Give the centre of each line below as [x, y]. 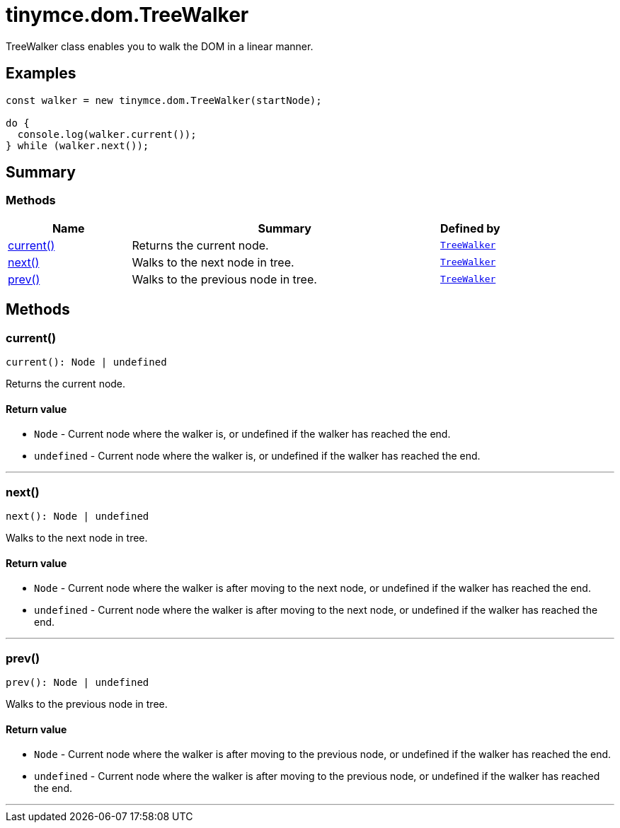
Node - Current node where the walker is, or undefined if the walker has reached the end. [242, 434]
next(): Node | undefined [77, 516]
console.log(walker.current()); [107, 134]
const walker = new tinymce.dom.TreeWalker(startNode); [164, 100]
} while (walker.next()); [77, 145]
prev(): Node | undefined [77, 682]
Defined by [470, 228]
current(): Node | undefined [86, 362]
